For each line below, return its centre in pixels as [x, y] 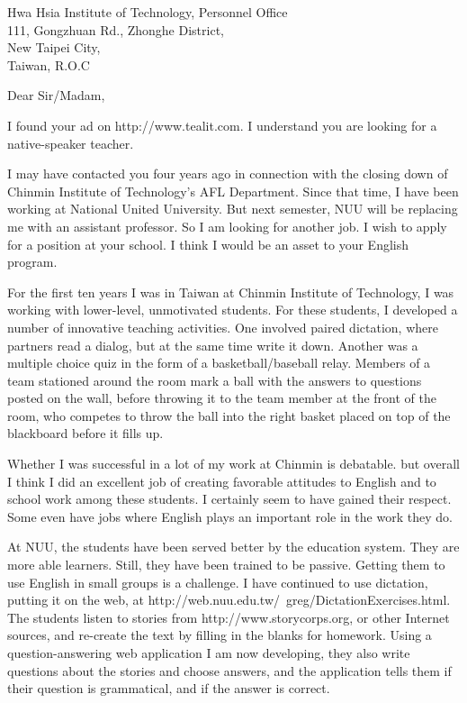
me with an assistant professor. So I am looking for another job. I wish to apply [227, 226]
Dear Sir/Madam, [56, 95]
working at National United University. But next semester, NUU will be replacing [233, 209]
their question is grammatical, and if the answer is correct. [169, 688]
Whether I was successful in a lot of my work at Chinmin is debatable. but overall [233, 464]
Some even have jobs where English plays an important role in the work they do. [230, 516]
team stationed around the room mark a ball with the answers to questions [215, 380]
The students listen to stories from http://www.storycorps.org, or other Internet [229, 617]
